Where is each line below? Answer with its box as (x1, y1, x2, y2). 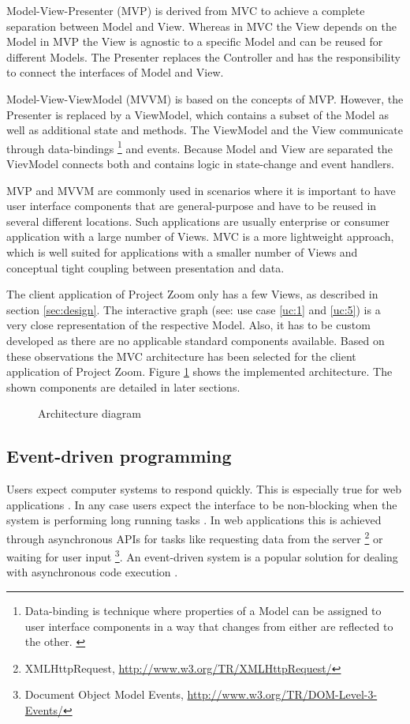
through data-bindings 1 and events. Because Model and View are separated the (6, 137, 393, 156)
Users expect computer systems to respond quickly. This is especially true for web (6, 481, 401, 497)
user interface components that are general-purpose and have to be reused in (6, 197, 377, 214)
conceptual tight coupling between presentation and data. (6, 259, 285, 276)
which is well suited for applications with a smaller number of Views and (6, 243, 358, 260)
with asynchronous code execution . (6, 564, 178, 580)
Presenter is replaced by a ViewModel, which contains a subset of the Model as (6, 106, 389, 122)
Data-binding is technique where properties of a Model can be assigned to (24, 602, 382, 618)
